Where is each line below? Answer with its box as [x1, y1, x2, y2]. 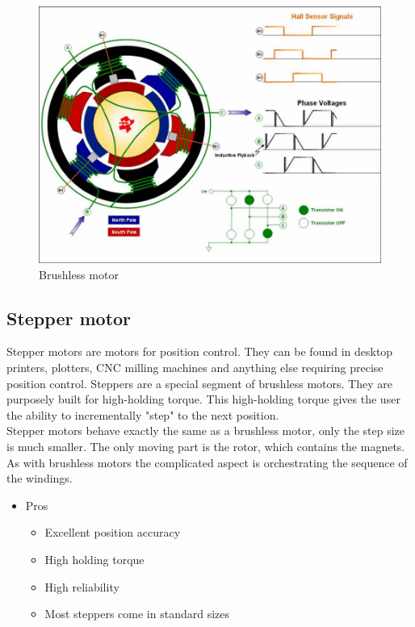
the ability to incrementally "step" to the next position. [6, 406, 279, 423]
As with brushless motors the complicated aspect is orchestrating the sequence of [6, 454, 408, 470]
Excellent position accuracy [44, 524, 181, 541]
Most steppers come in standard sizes [44, 605, 229, 622]
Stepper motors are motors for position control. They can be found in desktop [6, 343, 393, 360]
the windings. [6, 470, 73, 487]
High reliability [44, 578, 119, 595]
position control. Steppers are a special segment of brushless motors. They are [6, 374, 392, 391]
